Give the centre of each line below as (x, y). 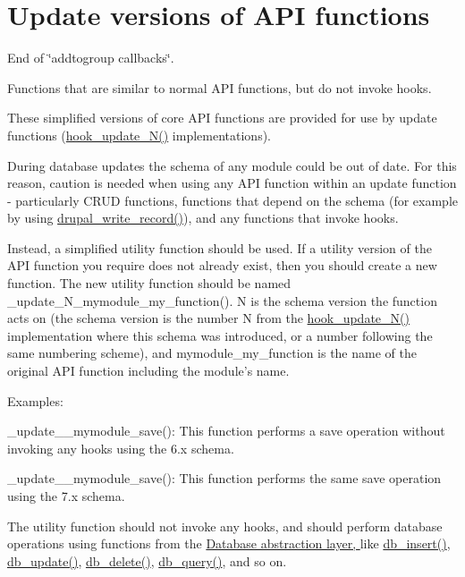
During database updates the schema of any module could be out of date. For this (232, 165)
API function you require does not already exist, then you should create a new (222, 265)
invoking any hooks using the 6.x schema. (121, 448)
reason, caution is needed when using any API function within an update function (232, 183)
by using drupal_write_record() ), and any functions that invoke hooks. (203, 218)
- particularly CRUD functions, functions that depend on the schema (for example (232, 200)
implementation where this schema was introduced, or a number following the (220, 335)
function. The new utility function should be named (149, 283)
